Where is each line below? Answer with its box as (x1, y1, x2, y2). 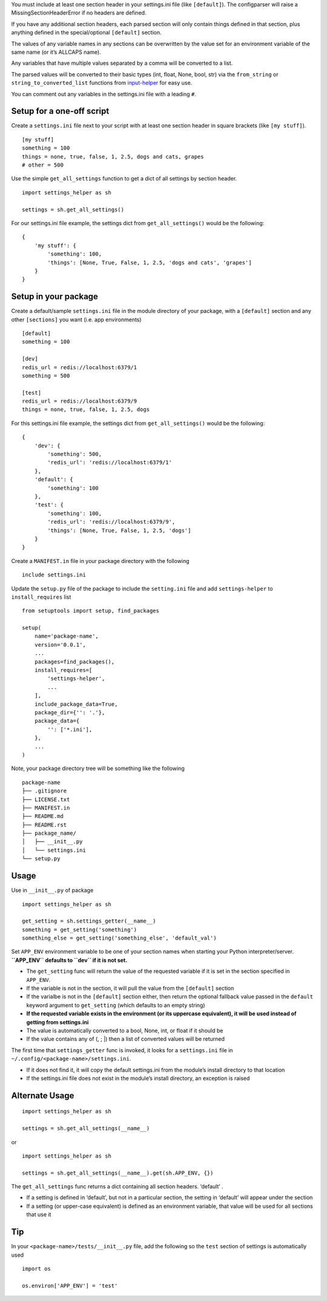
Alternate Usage (11, 1090, 74, 1101)
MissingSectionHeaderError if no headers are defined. (11, 9, 147, 16)
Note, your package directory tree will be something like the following (11, 765, 185, 772)
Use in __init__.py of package (11, 887, 94, 894)
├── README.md (22, 813, 64, 820)
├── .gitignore (22, 788, 67, 794)
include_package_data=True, (34, 700, 118, 708)
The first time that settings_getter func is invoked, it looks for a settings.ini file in (11, 1046, 233, 1053)
